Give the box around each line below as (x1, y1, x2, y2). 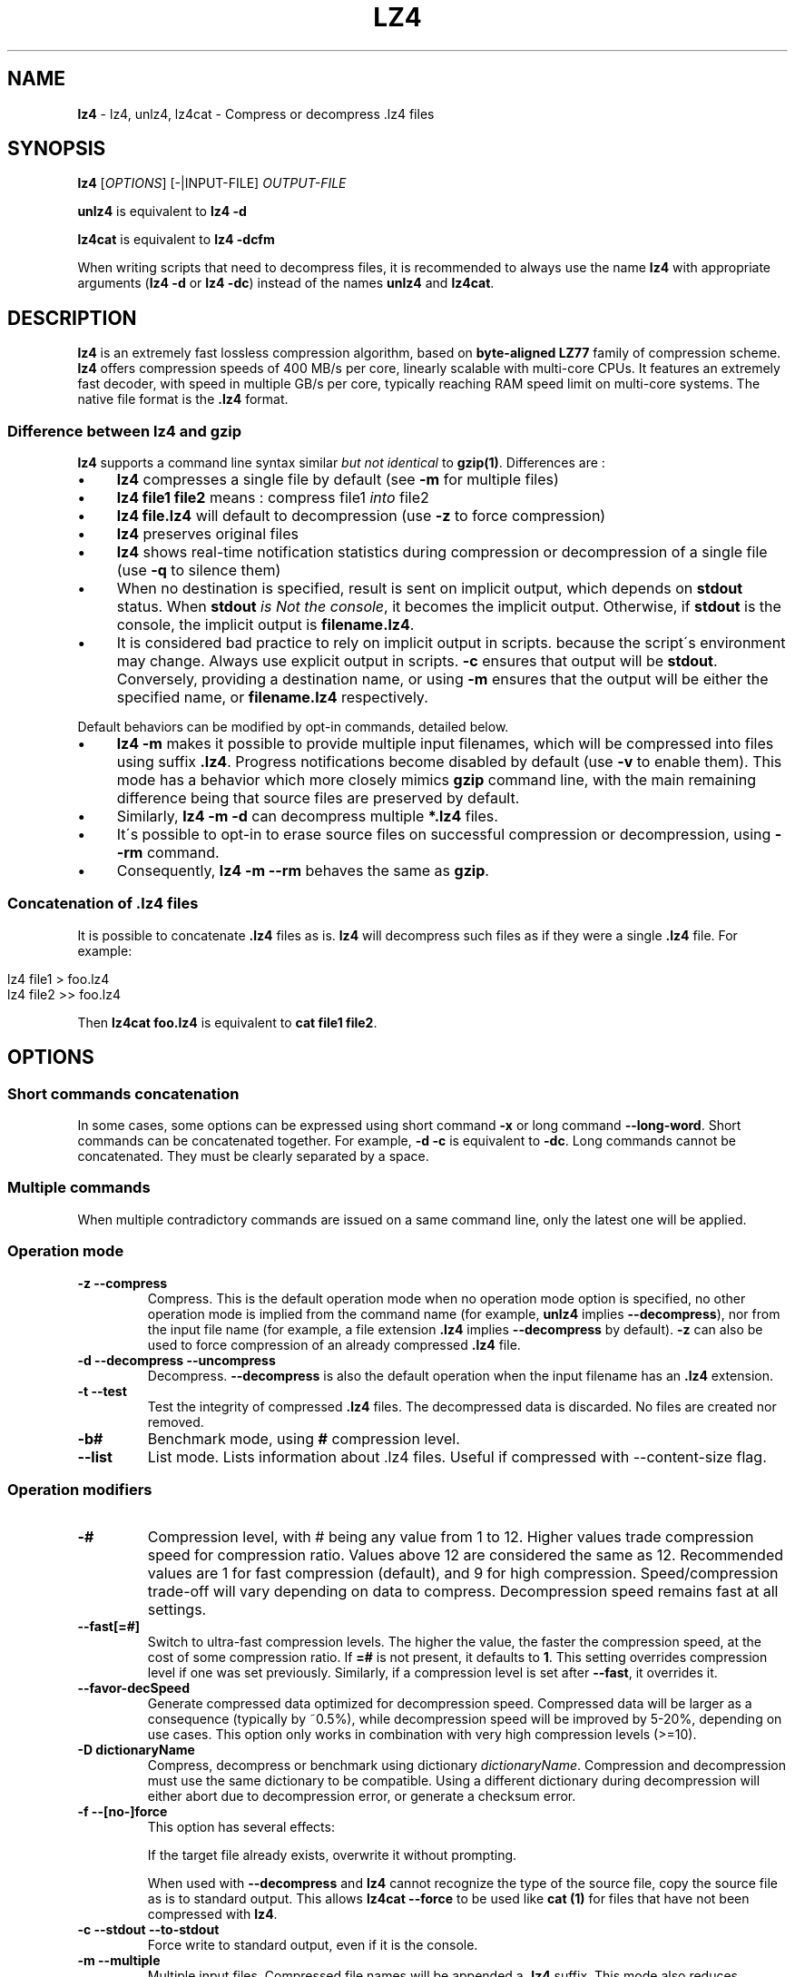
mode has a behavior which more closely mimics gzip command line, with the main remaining (116, 771, 756, 790)
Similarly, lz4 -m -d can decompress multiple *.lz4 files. (116, 807, 498, 826)
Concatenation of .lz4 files (7, 894, 199, 913)
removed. (147, 1413, 204, 1430)
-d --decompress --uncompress (77, 1352, 276, 1368)
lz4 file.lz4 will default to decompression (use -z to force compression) (116, 507, 606, 526)
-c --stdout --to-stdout (77, 1922, 220, 1938)
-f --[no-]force (77, 1804, 168, 1820)
